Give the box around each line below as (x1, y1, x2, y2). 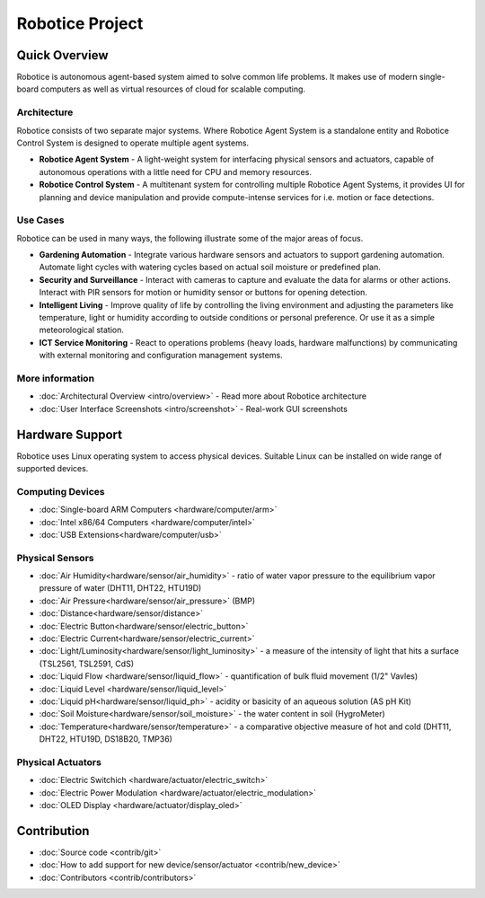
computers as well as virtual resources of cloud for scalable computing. (40, 84, 305, 94)
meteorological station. (39, 324, 125, 336)
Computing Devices (16, 485, 105, 497)
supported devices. (16, 463, 89, 474)
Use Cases (16, 214, 65, 226)
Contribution (16, 823, 90, 839)
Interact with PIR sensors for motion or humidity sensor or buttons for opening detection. (39, 287, 368, 298)
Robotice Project (16, 13, 144, 33)
